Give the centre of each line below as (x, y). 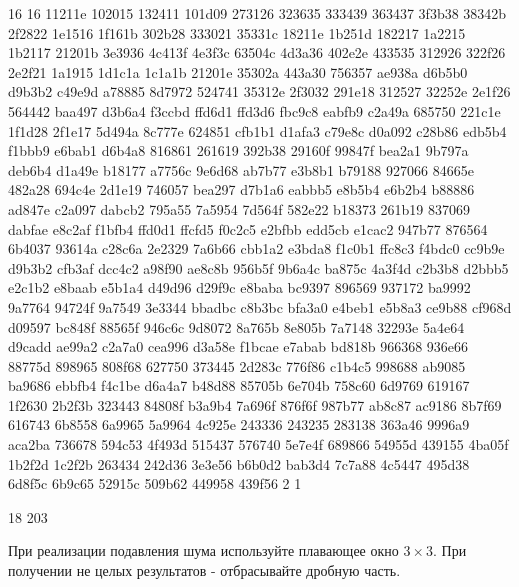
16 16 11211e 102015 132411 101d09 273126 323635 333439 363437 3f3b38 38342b (257, 13)
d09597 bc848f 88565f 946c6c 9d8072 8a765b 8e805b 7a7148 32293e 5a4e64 (236, 326)
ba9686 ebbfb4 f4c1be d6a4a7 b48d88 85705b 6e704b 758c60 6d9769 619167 (239, 385)
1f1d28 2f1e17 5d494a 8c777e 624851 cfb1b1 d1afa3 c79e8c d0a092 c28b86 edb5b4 (257, 130)
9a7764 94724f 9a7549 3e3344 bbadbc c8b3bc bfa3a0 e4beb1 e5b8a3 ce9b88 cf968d (260, 306)
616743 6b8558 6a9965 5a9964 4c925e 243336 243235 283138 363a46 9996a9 (239, 424)
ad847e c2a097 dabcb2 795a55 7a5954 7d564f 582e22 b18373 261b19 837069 (239, 208)
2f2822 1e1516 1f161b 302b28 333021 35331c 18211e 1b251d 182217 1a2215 (237, 32)
